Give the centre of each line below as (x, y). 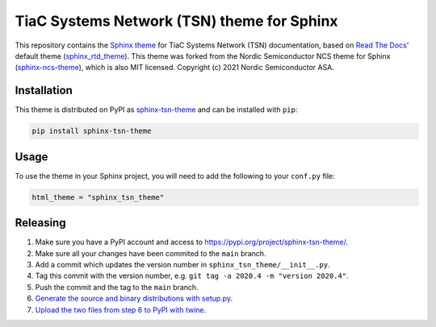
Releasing (40, 223)
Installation (44, 91)
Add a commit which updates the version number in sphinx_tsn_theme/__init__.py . (182, 264)
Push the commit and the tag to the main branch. (117, 287)
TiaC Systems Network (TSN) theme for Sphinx (176, 21)
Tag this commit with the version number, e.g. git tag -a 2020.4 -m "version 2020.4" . (192, 276)
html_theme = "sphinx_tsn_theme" (98, 197)
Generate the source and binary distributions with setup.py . (134, 299)
